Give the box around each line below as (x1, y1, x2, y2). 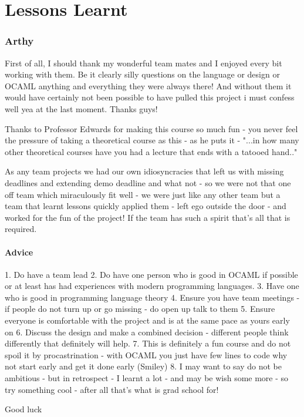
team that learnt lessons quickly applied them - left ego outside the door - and (5, 200, 286, 212)
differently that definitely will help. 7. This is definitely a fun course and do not (5, 337, 291, 349)
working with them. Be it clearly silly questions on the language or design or (5, 68, 280, 80)
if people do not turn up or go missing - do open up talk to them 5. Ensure (5, 302, 275, 315)
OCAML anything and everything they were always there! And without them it (5, 79, 292, 92)
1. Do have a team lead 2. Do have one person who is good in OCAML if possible (5, 268, 298, 280)
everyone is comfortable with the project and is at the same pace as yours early (5, 314, 290, 327)
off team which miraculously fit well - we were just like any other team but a (5, 188, 281, 200)
